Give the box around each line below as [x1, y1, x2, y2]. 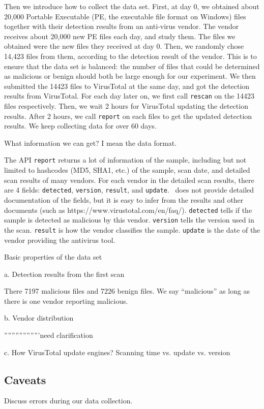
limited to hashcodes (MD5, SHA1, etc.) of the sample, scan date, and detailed [4, 165, 250, 175]
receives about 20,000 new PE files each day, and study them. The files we [4, 30, 236, 41]
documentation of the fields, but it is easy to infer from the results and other [4, 194, 244, 205]
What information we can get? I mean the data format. [4, 137, 177, 148]
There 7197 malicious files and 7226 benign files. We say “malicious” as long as [4, 286, 250, 296]
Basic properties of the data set [4, 251, 102, 262]
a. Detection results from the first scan [4, 268, 125, 279]
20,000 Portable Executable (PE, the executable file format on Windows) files [4, 11, 246, 21]
